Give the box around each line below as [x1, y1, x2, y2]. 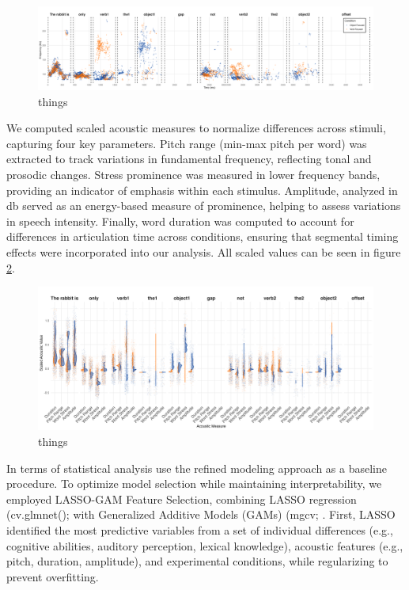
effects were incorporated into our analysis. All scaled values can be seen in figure [6, 243, 401, 260]
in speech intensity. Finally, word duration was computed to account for [6, 212, 354, 229]
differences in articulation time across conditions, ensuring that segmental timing [6, 228, 399, 245]
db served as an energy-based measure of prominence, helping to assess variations [6, 197, 401, 214]
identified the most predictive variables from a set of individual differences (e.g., [6, 522, 393, 539]
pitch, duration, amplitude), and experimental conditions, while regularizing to [6, 553, 388, 569]
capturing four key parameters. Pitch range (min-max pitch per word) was [6, 135, 367, 151]
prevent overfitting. [6, 568, 99, 584]
